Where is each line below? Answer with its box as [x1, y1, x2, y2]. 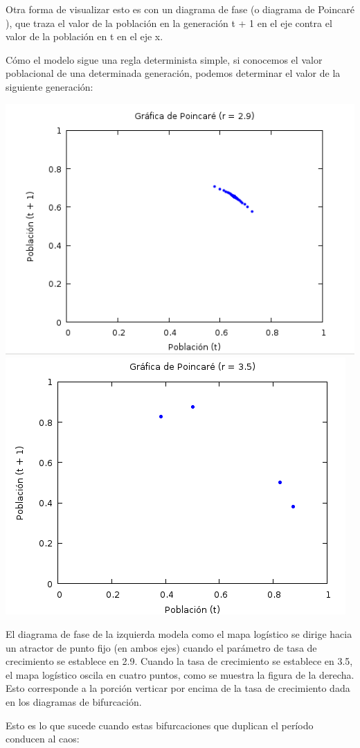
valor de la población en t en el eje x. [6, 29, 163, 44]
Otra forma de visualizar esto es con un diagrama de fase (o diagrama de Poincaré [6, 2, 354, 16]
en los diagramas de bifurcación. [6, 695, 142, 709]
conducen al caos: [6, 731, 80, 746]
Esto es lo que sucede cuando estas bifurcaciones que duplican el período [6, 718, 314, 732]
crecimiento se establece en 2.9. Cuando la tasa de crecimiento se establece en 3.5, [6, 654, 353, 668]
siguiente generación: [6, 79, 93, 93]
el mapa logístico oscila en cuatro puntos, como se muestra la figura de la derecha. [6, 667, 354, 682]
